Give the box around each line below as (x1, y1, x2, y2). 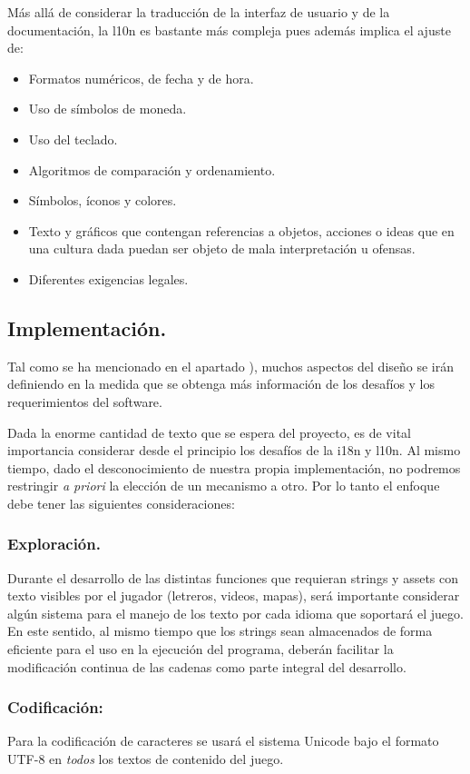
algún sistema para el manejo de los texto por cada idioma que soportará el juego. (7, 603, 464, 622)
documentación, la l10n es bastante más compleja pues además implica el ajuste (7, 20, 451, 39)
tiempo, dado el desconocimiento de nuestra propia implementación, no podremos (7, 458, 461, 477)
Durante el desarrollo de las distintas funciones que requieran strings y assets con (7, 568, 459, 587)
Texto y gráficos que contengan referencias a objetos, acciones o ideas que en (28, 221, 455, 240)
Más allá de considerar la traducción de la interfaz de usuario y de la (7, 3, 390, 21)
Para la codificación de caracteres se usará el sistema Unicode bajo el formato (7, 731, 439, 750)
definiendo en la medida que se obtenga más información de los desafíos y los (7, 374, 436, 393)
